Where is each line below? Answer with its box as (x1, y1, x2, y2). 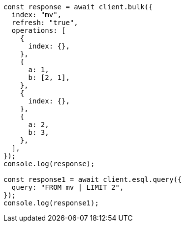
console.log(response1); (3, 199, 99, 207)
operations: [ (11, 26, 66, 34)
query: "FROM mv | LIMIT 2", (11, 183, 124, 191)
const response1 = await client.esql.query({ (3, 176, 182, 183)
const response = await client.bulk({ (3, 3, 153, 11)
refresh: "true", (11, 19, 78, 26)
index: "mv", (11, 11, 62, 19)
